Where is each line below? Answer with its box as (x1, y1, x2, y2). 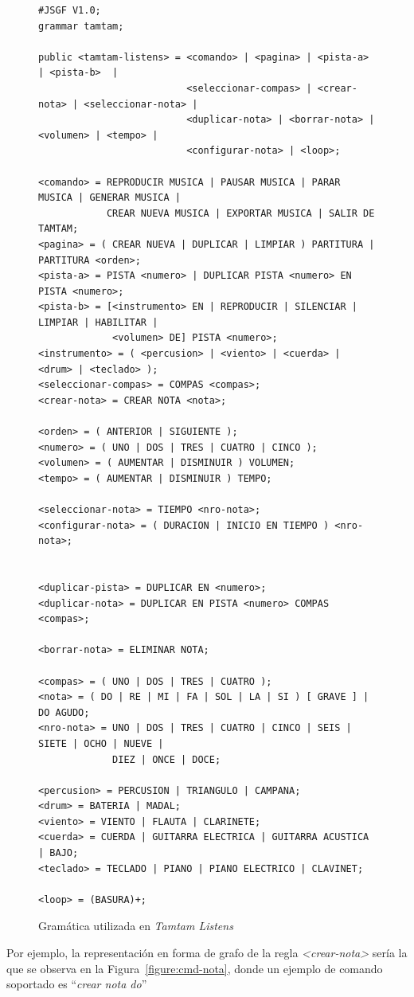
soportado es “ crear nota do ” (6, 975, 147, 992)
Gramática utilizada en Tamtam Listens (38, 917, 233, 934)
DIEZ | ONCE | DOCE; (112, 753, 221, 765)
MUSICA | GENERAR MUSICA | (38, 192, 181, 204)
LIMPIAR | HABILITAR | (38, 316, 158, 328)
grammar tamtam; (38, 20, 124, 32)
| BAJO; (38, 847, 79, 859)
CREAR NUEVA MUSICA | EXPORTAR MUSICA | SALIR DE (106, 207, 375, 219)
